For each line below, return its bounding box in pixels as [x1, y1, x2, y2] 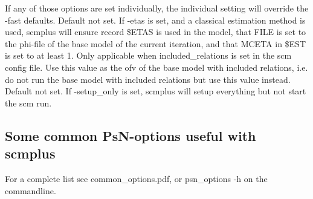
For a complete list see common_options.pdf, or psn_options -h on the [5, 172, 268, 184]
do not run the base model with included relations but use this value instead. [5, 73, 291, 85]
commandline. [5, 184, 56, 197]
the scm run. [5, 96, 52, 109]
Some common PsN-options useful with [5, 126, 256, 145]
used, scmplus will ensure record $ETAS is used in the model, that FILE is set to [5, 25, 306, 38]
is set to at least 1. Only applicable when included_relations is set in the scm [5, 49, 292, 62]
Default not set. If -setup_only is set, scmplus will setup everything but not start [5, 85, 306, 97]
